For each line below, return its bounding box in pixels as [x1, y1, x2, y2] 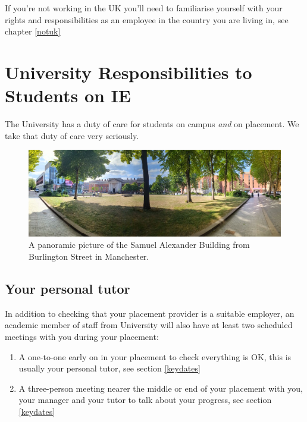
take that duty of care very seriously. [5, 129, 139, 141]
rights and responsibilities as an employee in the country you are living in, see [5, 13, 289, 26]
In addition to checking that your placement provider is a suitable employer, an [5, 307, 295, 319]
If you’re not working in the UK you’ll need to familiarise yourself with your [5, 2, 283, 14]
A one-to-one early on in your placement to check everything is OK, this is [18, 350, 292, 363]
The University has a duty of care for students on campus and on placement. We [5, 118, 299, 130]
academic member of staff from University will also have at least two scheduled [5, 319, 293, 331]
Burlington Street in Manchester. [29, 250, 149, 262]
